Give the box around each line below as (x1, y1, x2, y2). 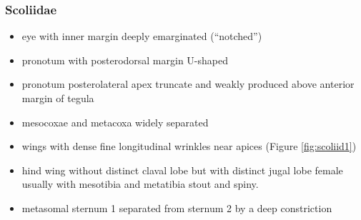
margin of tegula (21, 91, 94, 105)
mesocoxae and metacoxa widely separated (21, 114, 209, 129)
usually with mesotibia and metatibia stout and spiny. (21, 176, 259, 191)
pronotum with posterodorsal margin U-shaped (21, 52, 228, 67)
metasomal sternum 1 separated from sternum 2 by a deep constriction (21, 200, 332, 215)
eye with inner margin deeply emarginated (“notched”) (21, 29, 262, 44)
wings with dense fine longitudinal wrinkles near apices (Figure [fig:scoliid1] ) (21, 139, 357, 154)
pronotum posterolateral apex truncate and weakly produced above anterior (21, 76, 355, 91)
